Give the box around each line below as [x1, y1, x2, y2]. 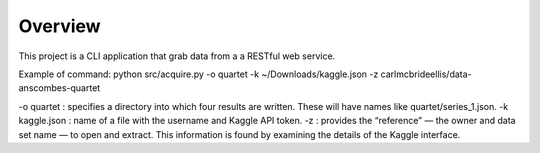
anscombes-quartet [18, 82, 101, 94]
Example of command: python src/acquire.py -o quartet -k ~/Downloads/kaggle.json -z [18, 68, 379, 80]
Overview [18, 15, 101, 37]
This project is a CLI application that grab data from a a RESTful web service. [18, 50, 336, 62]
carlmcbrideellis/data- [380, 68, 472, 80]
